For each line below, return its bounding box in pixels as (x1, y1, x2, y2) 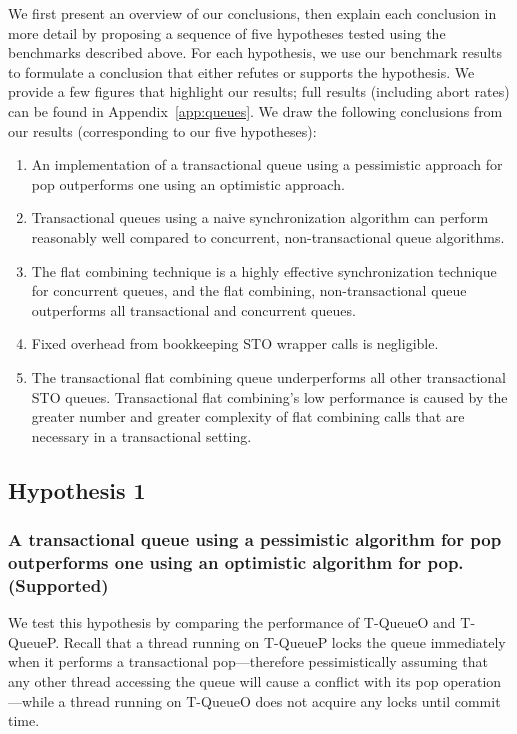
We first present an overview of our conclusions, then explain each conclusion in (8, 3, 497, 23)
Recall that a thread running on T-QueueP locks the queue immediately (63, 631, 506, 652)
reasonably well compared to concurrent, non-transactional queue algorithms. (31, 226, 505, 247)
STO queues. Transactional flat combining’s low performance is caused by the (31, 386, 508, 407)
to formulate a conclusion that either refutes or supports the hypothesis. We (8, 61, 475, 82)
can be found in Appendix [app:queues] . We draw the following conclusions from (8, 100, 503, 121)
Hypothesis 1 (8, 474, 146, 505)
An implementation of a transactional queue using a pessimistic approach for (31, 154, 503, 175)
